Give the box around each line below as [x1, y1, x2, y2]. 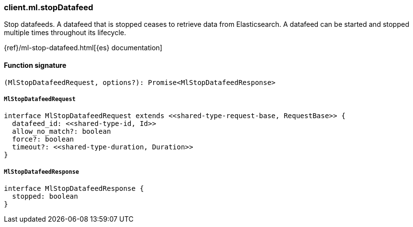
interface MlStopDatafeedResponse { [4, 185, 144, 193]
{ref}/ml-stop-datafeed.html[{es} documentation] [4, 43, 163, 52]
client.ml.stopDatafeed [4, 2, 93, 12]
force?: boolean [12, 135, 74, 144]
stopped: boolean [12, 192, 78, 201]
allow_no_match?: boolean [12, 127, 111, 136]
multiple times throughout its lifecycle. [4, 28, 126, 37]
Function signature [4, 61, 66, 69]
